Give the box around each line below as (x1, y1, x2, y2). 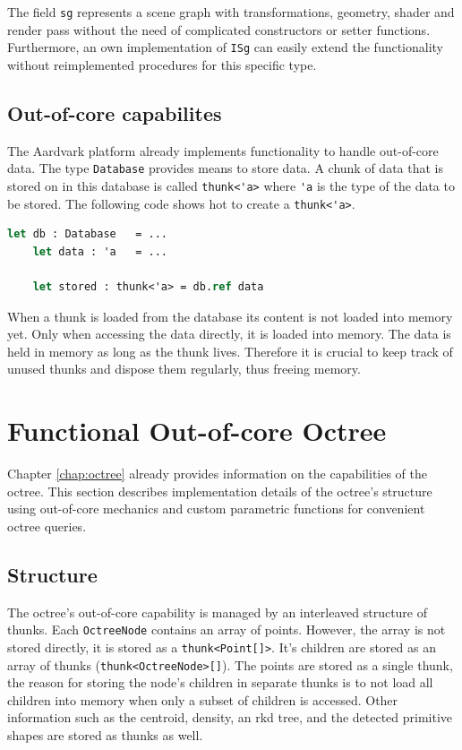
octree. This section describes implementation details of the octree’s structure (7, 481, 432, 500)
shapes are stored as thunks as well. (7, 726, 203, 745)
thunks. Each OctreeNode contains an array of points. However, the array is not (7, 620, 446, 639)
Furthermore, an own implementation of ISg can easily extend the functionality (7, 38, 444, 56)
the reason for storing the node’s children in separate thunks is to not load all (7, 673, 433, 692)
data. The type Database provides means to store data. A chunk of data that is (7, 159, 443, 177)
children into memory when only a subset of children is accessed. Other (7, 690, 398, 709)
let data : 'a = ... (32, 245, 167, 258)
